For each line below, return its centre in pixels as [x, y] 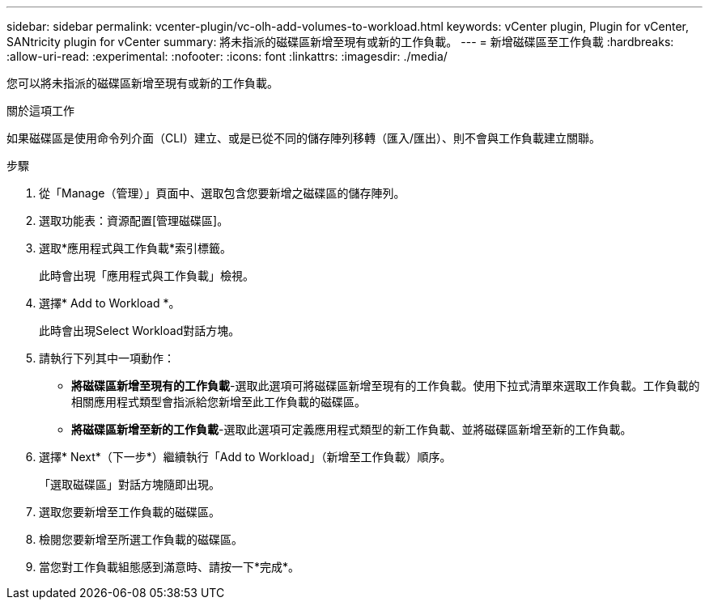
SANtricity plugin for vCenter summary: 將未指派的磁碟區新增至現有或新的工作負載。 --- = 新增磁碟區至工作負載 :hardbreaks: [340, 42]
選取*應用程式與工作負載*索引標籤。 [136, 248]
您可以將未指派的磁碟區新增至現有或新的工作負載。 [142, 83]
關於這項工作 [40, 110]
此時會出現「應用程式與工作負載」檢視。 [146, 275]
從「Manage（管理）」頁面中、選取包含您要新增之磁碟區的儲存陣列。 [222, 193]
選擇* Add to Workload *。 [110, 303]
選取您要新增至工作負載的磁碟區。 [129, 512]
